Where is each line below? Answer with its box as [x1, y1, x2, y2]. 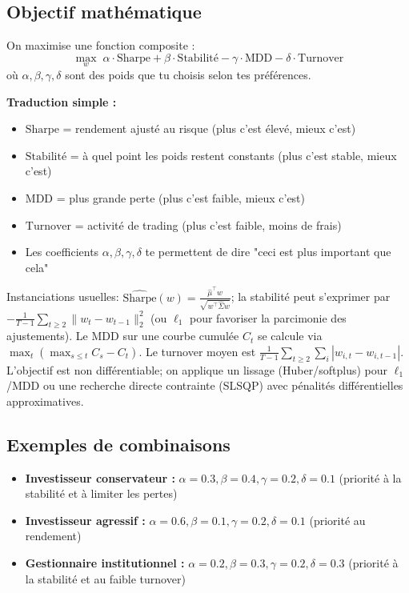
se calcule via [257, 327, 323, 344]
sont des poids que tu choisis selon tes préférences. [65, 66, 311, 83]
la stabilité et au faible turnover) [25, 570, 186, 587]
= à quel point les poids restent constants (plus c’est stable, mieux [70, 146, 397, 163]
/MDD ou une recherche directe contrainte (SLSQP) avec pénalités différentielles [6, 377, 403, 394]
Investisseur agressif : [25, 511, 146, 528]
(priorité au [309, 511, 366, 528]
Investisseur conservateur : [25, 469, 175, 486]
